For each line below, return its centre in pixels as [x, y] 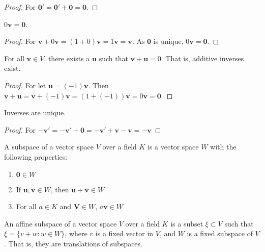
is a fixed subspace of [220, 233]
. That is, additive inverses [202, 58]
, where [76, 233]
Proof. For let [25, 85]
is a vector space [173, 147]
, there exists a [67, 58]
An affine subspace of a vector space [61, 223]
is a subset [187, 223]
